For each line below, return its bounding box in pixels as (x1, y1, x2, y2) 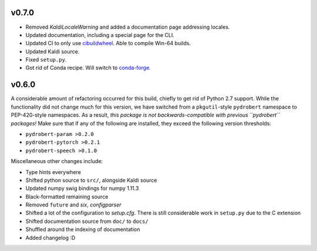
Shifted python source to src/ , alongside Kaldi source (25, 177, 157, 184)
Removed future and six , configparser (25, 201, 122, 208)
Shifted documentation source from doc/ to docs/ (25, 218, 149, 225)
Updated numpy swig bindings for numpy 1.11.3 (25, 185, 139, 192)
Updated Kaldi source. (25, 48, 80, 55)
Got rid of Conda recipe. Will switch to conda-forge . (25, 65, 151, 72)
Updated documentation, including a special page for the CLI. (25, 31, 174, 38)
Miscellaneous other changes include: (11, 158, 103, 165)
